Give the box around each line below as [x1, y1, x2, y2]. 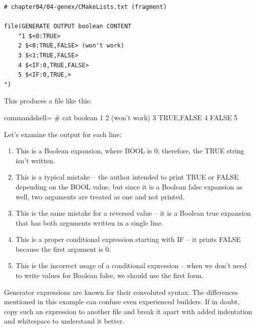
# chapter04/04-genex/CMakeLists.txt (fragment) [4, 3, 167, 10]
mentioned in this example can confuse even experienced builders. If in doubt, [4, 296, 240, 307]
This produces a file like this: [4, 95, 92, 106]
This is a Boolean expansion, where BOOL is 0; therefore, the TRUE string [15, 145, 245, 156]
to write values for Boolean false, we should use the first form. [15, 270, 204, 281]
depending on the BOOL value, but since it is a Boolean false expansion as [15, 181, 243, 191]
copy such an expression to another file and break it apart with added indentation [4, 306, 253, 316]
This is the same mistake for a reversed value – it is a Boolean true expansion [15, 208, 251, 218]
